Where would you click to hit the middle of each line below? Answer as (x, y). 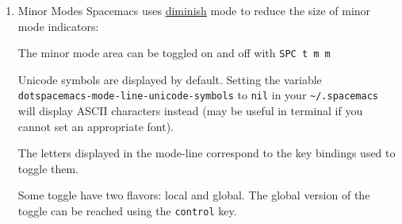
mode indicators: (58, 26)
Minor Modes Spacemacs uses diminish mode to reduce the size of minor (194, 10)
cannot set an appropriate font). (96, 126)
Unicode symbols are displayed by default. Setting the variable (170, 79)
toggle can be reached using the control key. (127, 211)
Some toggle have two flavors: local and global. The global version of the (194, 195)
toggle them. (48, 168)
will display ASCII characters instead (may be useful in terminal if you (190, 111)
